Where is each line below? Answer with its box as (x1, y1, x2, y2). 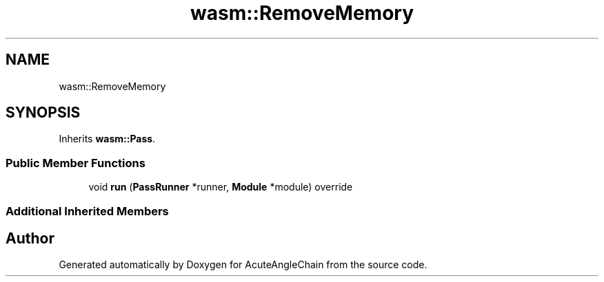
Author (6, 229, 54, 247)
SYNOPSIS (6, 104, 81, 122)
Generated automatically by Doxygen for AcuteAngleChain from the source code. (59, 259, 427, 271)
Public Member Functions (6, 155, 145, 170)
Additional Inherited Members (6, 204, 169, 218)
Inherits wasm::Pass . (59, 133, 156, 145)
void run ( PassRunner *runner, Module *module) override (88, 181, 353, 193)
